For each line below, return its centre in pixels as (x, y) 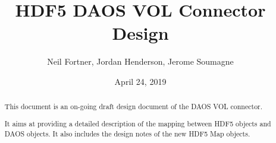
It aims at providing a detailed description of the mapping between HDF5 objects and (138, 123)
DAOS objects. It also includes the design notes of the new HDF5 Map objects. (127, 133)
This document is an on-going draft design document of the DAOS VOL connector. (134, 107)
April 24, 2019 (140, 81)
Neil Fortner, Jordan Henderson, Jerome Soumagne (140, 61)
